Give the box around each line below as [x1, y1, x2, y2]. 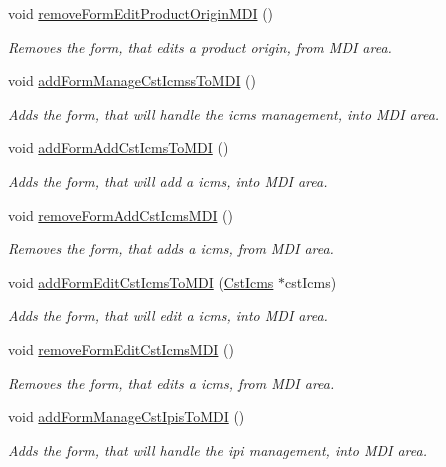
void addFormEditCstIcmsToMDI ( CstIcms [8, 271, 274, 292]
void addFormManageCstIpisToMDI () [8, 406, 245, 427]
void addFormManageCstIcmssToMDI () [8, 70, 257, 91]
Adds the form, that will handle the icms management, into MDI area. [8, 103, 440, 124]
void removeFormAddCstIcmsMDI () [8, 204, 234, 225]
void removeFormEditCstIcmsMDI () [8, 338, 234, 359]
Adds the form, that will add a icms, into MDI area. [8, 170, 328, 191]
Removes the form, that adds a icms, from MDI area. [8, 238, 334, 259]
